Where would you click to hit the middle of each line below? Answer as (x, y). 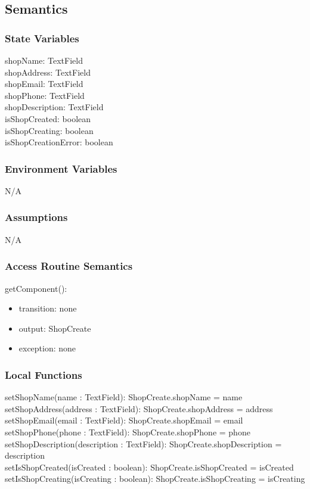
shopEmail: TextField (44, 84)
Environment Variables (61, 168)
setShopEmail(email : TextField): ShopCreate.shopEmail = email (124, 420)
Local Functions (44, 374)
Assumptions (36, 217)
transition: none (48, 308)
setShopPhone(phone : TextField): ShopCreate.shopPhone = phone (128, 432)
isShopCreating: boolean (49, 130)
